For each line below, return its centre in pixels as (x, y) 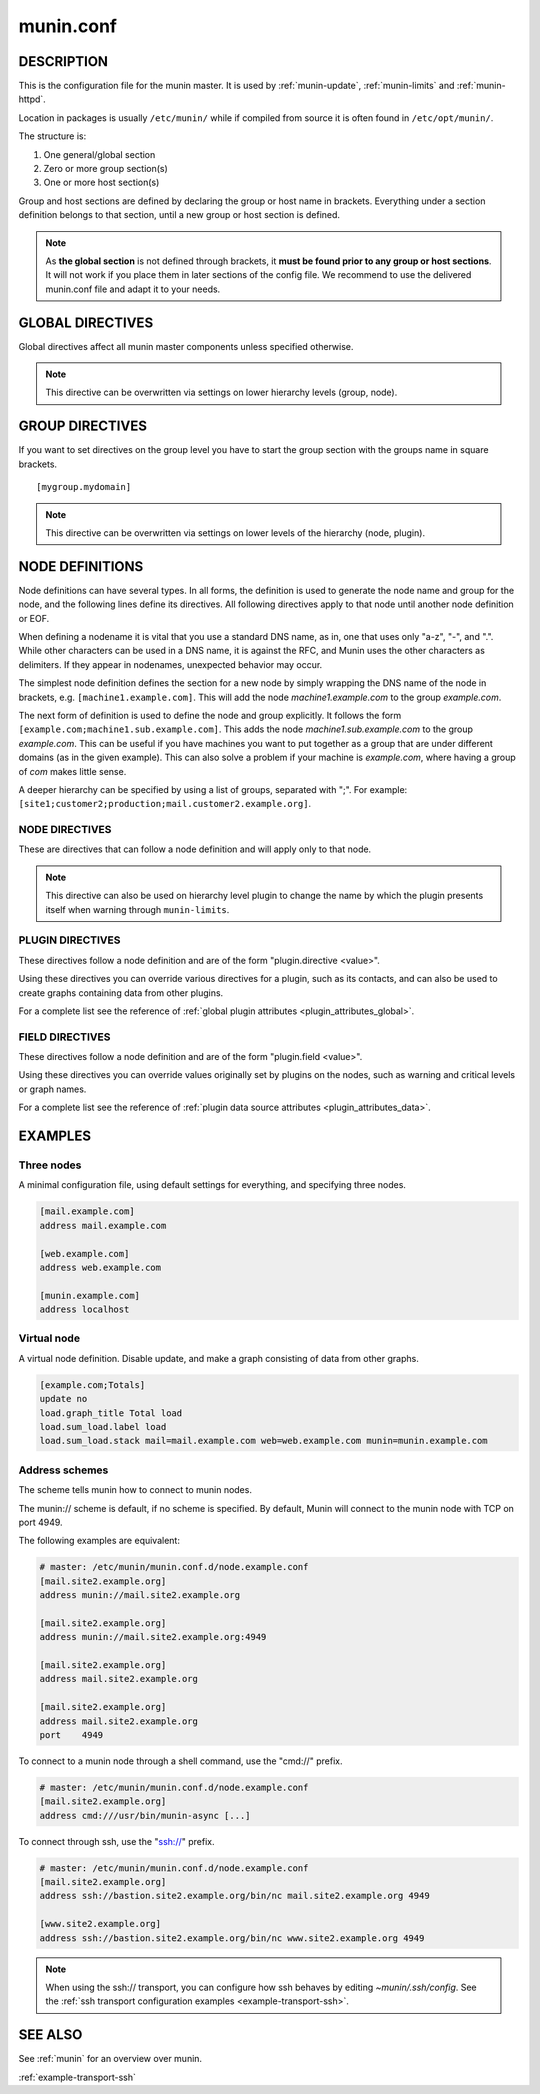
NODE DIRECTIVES (65, 830)
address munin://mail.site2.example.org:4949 (153, 1637)
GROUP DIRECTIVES (82, 426)
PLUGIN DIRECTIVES (69, 940)
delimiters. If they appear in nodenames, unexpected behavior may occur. (170, 664)
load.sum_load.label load (103, 1426)
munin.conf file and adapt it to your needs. (133, 289)
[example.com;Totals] (92, 1384)
